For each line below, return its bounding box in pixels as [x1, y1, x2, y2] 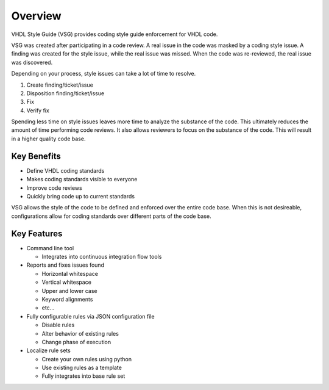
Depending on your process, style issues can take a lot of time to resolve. [11, 70, 196, 78]
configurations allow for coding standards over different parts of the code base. [11, 212, 211, 220]
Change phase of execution [41, 338, 111, 345]
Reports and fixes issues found [26, 261, 105, 269]
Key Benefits [11, 151, 61, 161]
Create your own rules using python [41, 355, 132, 363]
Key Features [11, 228, 63, 239]
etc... [41, 304, 55, 311]
